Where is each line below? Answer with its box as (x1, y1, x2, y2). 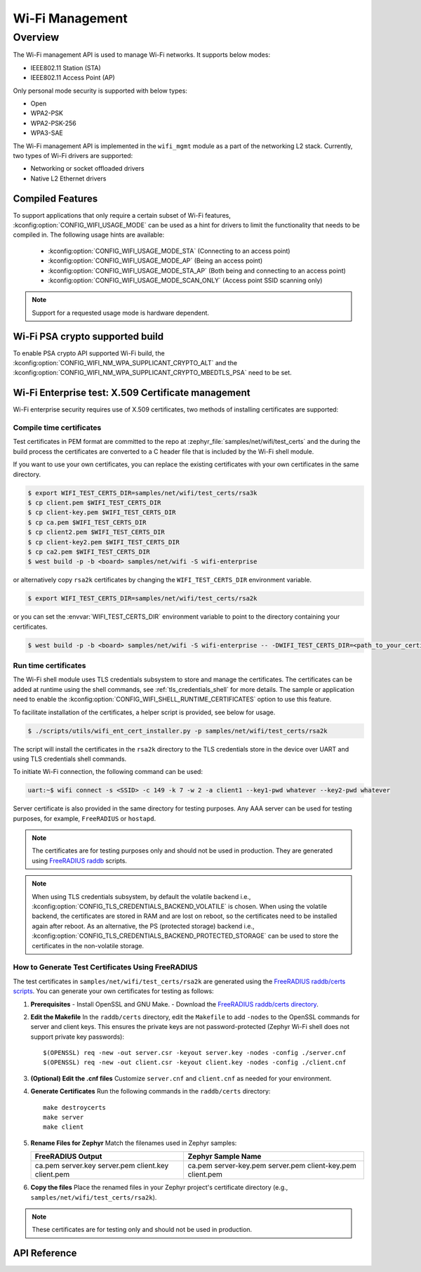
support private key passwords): (30, 1032, 124, 1041)
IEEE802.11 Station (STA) (30, 63, 101, 72)
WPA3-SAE (30, 129, 63, 137)
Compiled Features (13, 192, 98, 204)
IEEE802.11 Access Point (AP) (30, 74, 115, 82)
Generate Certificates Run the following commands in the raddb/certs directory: (30, 1087, 271, 1096)
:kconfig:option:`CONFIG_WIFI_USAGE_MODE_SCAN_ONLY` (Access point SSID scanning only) (48, 276, 323, 284)
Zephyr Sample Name (187, 1152, 262, 1162)
